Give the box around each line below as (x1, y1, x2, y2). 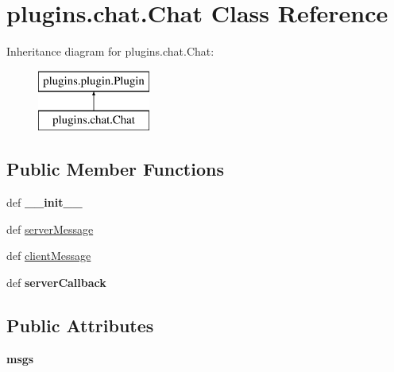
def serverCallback (6, 273, 106, 290)
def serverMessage (6, 220, 94, 237)
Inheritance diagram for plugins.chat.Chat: (6, 43, 214, 60)
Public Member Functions (6, 157, 224, 181)
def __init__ (6, 194, 83, 211)
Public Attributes (6, 312, 154, 337)
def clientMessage (6, 247, 91, 264)
